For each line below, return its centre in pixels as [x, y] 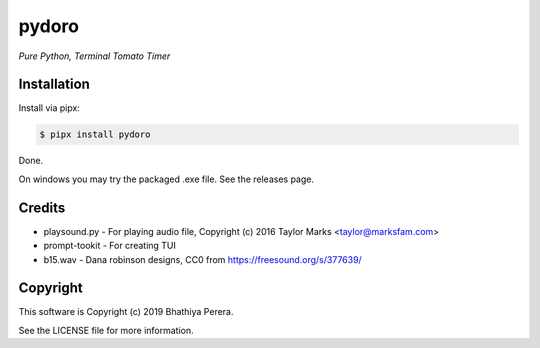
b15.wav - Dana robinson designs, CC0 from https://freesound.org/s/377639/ [202, 259]
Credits [42, 207]
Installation [54, 84]
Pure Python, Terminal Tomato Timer [94, 56]
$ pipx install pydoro [95, 134]
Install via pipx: [49, 108]
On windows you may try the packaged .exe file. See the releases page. [166, 179]
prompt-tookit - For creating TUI [110, 246]
